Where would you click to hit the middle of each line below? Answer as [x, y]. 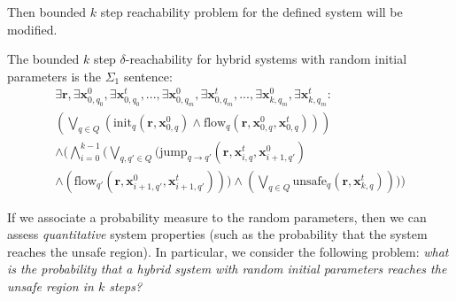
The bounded [43, 59]
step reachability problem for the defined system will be [251, 12]
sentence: [148, 76]
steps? [126, 286]
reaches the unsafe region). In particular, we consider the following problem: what [228, 251]
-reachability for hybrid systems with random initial [266, 59]
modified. [32, 29]
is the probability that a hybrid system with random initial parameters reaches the [227, 269]
